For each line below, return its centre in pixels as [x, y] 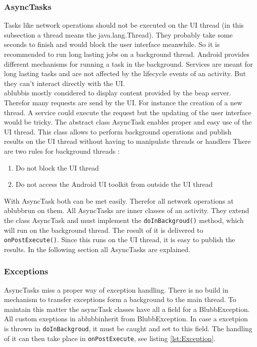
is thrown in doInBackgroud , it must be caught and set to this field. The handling [128, 328]
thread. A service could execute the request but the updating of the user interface [128, 112]
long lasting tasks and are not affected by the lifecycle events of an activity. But [125, 73]
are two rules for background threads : [62, 151]
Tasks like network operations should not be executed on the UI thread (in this [124, 25]
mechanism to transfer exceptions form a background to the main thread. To [120, 299]
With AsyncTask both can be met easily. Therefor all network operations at [119, 200]
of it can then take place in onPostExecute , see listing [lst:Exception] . [110, 338]
